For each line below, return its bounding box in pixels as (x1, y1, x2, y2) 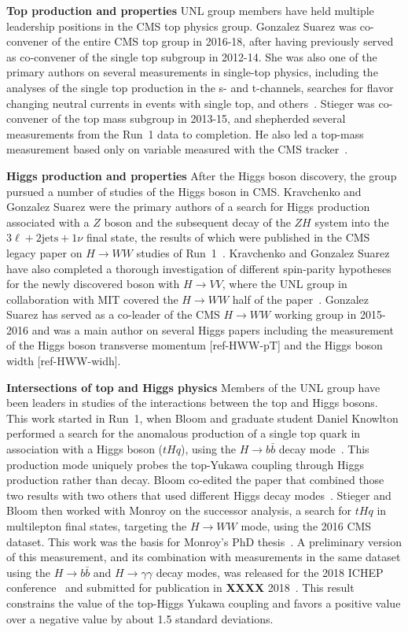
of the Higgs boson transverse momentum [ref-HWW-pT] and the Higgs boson (6, 337, 383, 353)
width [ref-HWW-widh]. (6, 353, 121, 369)
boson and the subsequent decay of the (104, 213, 291, 230)
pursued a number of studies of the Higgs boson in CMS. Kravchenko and (6, 183, 362, 199)
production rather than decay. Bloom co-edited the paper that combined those (6, 471, 384, 488)
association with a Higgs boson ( (6, 441, 164, 457)
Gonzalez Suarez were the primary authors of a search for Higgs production (6, 198, 370, 215)
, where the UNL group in (222, 275, 347, 292)
